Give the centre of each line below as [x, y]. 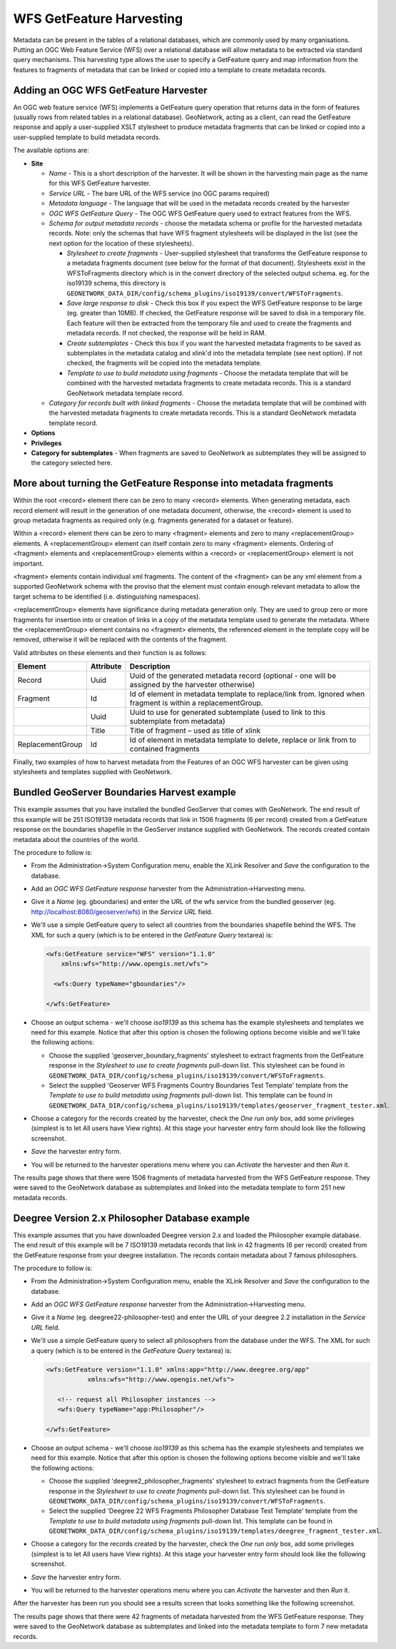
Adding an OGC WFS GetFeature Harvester [110, 90]
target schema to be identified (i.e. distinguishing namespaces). [107, 597]
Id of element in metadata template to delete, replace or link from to [243, 740]
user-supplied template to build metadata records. [87, 137]
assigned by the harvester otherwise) [192, 685]
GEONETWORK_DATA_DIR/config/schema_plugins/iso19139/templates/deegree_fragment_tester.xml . [215, 1531]
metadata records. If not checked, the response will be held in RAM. [167, 333]
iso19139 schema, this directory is [116, 283]
